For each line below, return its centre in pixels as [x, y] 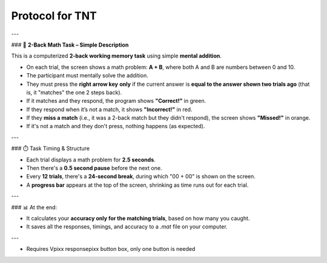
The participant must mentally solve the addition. [87, 76]
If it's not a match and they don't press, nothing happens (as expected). [116, 126]
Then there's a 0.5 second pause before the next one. [94, 168]
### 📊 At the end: [34, 207]
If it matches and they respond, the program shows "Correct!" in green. [116, 101]
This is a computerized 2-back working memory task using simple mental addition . [117, 56]
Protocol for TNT [54, 16]
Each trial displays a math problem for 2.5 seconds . [91, 160]
